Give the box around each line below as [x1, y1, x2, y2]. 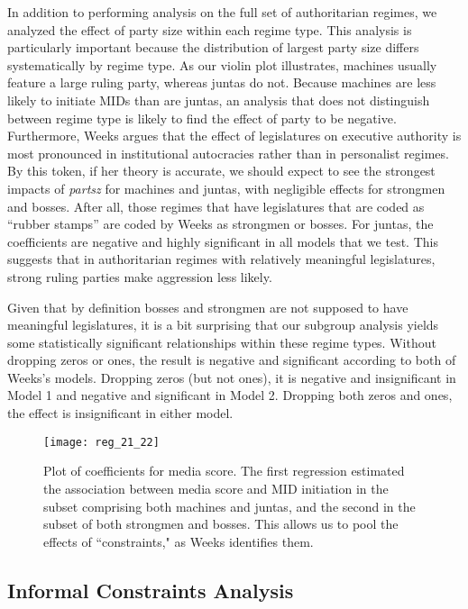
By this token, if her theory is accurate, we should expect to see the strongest [7, 161, 436, 180]
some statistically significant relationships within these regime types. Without [7, 332, 436, 351]
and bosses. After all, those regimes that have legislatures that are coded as [7, 196, 425, 215]
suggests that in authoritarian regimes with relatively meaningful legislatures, [7, 250, 436, 268]
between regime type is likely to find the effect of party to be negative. [7, 108, 397, 127]
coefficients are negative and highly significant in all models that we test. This [7, 232, 438, 250]
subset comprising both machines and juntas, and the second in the [43, 496, 416, 515]
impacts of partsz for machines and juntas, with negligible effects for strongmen [7, 178, 445, 197]
